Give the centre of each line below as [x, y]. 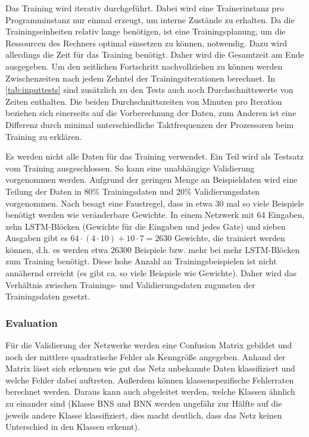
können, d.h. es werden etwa [57, 249]
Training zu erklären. [44, 136]
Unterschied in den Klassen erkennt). [73, 427]
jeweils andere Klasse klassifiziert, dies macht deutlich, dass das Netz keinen [144, 415]
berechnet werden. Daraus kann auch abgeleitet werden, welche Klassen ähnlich [150, 391]
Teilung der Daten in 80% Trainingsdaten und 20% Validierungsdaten [133, 191]
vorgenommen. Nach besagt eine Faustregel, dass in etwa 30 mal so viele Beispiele [155, 203]
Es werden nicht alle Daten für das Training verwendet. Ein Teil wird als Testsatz [154, 156]
